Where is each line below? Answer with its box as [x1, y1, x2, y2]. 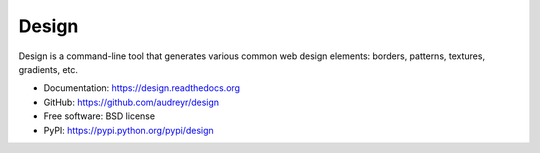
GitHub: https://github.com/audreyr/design [43, 96, 220, 108]
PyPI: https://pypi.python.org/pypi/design [43, 124, 214, 136]
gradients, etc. [18, 63, 79, 75]
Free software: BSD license [43, 110, 155, 122]
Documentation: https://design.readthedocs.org [43, 82, 240, 94]
